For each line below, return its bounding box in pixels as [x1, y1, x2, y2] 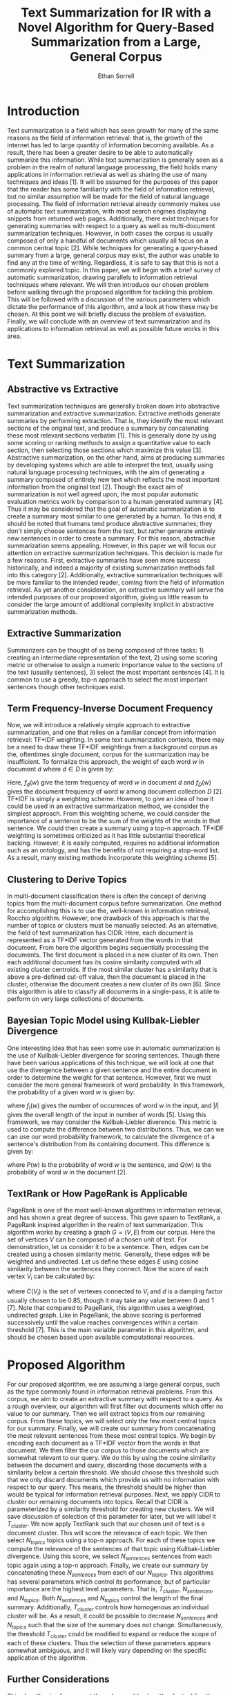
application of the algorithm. [7, 1654, 88, 1662]
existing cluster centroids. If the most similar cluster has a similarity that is [7, 965, 217, 973]
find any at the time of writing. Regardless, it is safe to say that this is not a [7, 258, 219, 267]
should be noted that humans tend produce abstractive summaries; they [7, 519, 213, 527]
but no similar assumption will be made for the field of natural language [7, 192, 210, 200]
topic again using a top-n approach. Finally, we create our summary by [7, 1561, 209, 1570]
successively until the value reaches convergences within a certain [7, 1318, 198, 1327]
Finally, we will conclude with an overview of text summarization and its [7, 317, 211, 326]
